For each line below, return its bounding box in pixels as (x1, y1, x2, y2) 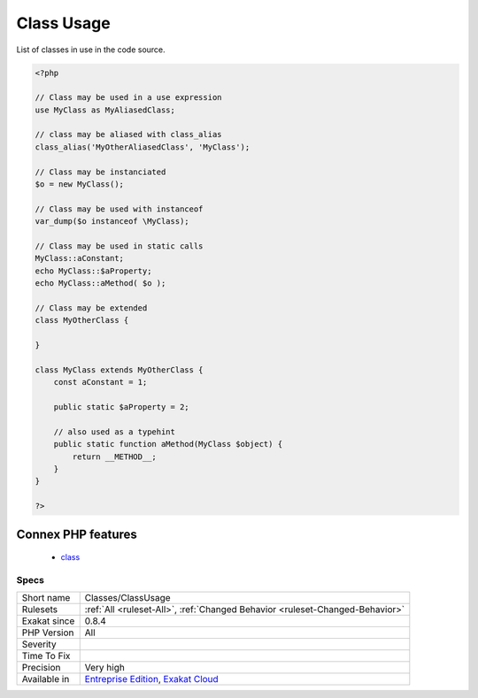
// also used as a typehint (53, 426, 176, 437)
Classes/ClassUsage (84, 592, 172, 604)
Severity (21, 638, 57, 650)
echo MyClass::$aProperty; (35, 265, 152, 276)
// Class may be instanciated (35, 166, 166, 177)
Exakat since (21, 615, 75, 627)
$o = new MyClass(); (35, 180, 124, 189)
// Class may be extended (35, 303, 148, 313)
